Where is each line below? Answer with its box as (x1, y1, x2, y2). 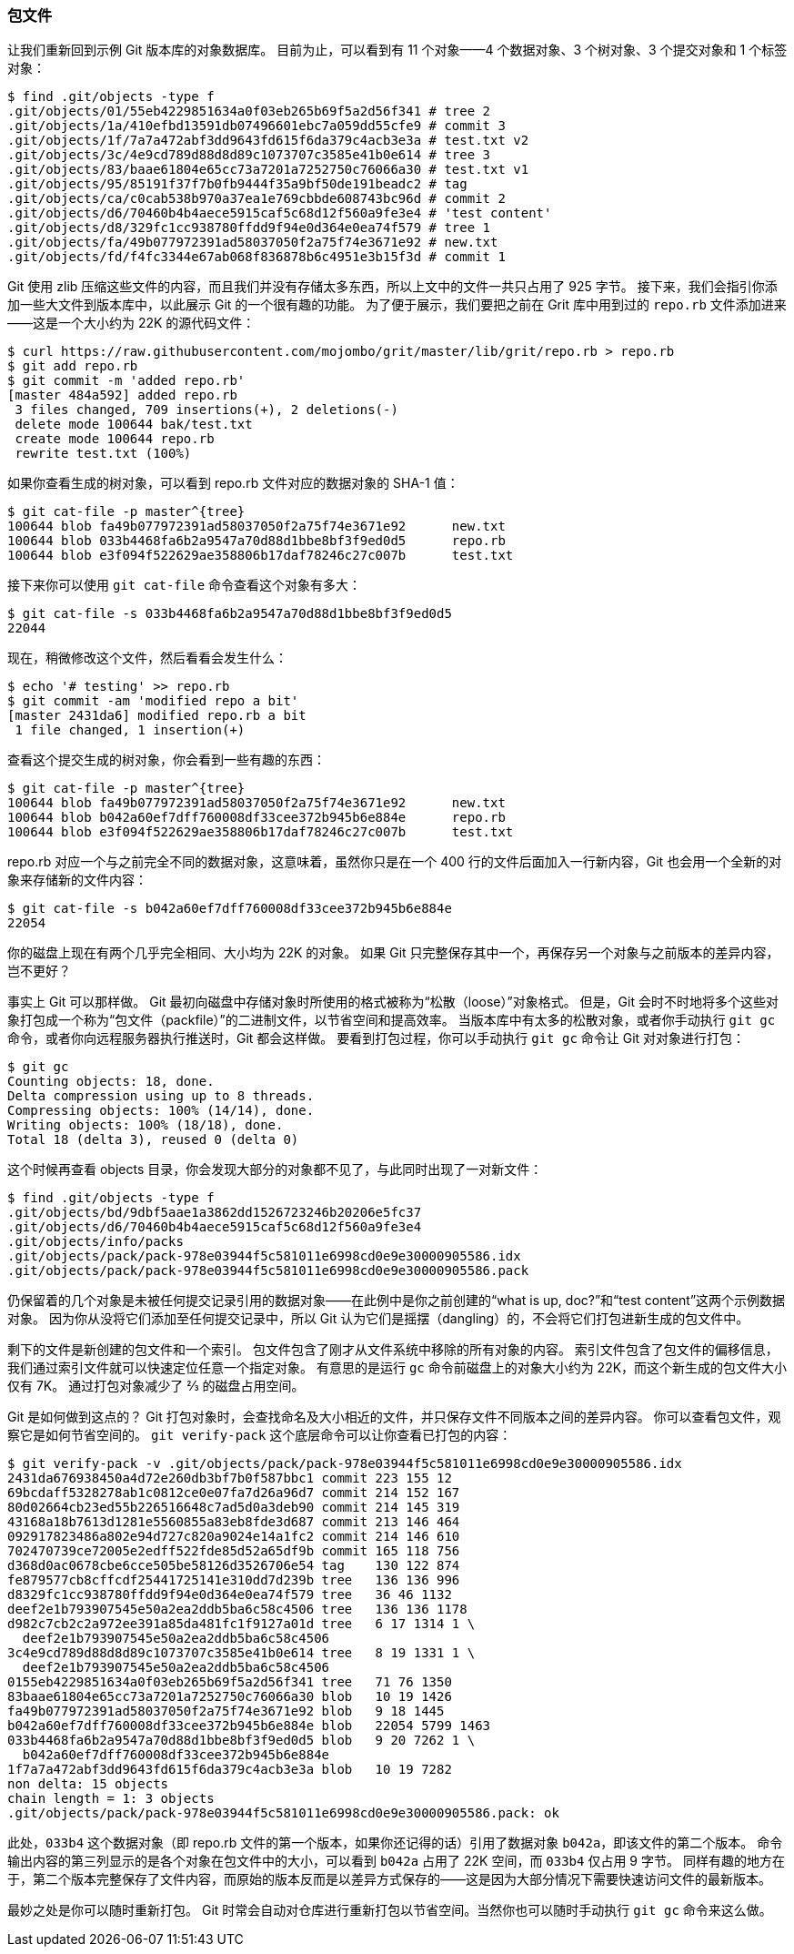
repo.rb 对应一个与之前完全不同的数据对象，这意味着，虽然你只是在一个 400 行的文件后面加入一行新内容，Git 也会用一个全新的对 (7, 854, 782, 870)
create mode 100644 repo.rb (15, 431, 215, 447)
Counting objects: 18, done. (7, 1074, 215, 1089)
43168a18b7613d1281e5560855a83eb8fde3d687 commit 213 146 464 (7, 1514, 460, 1530)
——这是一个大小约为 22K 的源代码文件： (7, 315, 256, 331)
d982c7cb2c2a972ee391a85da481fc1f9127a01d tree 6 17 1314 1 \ (7, 1616, 476, 1632)
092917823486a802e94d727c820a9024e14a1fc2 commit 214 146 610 (7, 1529, 460, 1544)
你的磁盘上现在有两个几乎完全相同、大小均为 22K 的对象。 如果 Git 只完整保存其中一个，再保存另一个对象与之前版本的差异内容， (7, 945, 779, 961)
